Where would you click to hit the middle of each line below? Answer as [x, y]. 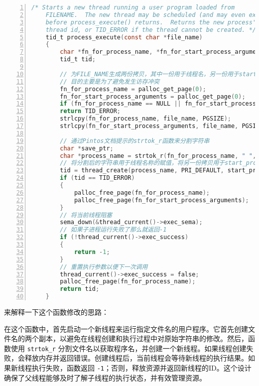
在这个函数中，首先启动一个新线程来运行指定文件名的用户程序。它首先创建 [126, 328]
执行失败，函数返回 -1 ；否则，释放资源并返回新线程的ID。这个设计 [141, 368]
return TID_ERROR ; [90, 111]
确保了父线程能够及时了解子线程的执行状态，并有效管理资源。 [105, 377]
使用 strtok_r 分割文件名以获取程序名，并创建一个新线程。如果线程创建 [129, 348]
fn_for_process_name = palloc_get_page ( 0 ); [133, 89]
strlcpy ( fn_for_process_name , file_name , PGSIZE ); [145, 119]
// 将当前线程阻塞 [86, 215]
